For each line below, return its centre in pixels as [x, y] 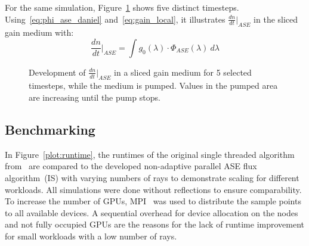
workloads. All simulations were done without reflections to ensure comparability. [153, 189]
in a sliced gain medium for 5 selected [183, 72]
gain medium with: [39, 32]
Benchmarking [50, 130]
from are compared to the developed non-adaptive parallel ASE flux [131, 166]
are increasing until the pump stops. [95, 97]
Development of [57, 72]
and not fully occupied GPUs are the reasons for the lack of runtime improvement [154, 224]
